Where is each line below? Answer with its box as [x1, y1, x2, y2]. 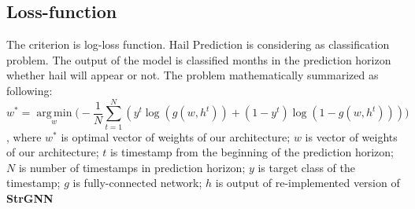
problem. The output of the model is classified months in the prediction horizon [6, 51, 391, 68]
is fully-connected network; [72, 174, 202, 191]
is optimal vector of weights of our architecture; [61, 128, 291, 145]
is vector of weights [305, 128, 398, 145]
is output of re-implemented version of [215, 174, 400, 191]
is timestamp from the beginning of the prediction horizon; [109, 144, 394, 160]
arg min [36, 108, 72, 119]
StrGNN [6, 190, 54, 207]
